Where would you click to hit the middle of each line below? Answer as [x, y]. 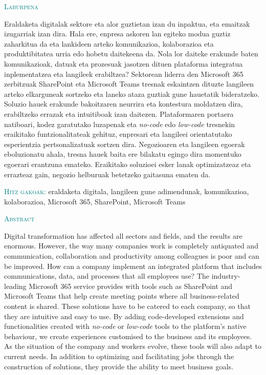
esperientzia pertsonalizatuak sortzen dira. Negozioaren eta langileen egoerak [125, 144]
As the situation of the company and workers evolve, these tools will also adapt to [133, 346]
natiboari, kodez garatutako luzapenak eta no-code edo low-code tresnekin [120, 124]
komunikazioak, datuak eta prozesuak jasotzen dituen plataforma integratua [124, 63]
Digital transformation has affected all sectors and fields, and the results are [123, 235]
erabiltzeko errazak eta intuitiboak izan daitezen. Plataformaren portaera [119, 113]
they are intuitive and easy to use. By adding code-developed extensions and [124, 316]
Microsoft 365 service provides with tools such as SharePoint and [131, 286]
